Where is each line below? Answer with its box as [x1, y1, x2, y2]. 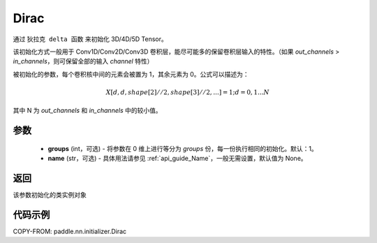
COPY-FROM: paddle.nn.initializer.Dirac [13, 227, 127, 235]
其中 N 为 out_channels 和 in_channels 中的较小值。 [13, 107, 162, 115]
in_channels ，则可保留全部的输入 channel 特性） [13, 57, 154, 65]
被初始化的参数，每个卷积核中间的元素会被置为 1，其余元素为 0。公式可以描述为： [13, 70, 249, 78]
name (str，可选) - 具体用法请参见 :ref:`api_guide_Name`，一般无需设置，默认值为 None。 [47, 154, 307, 163]
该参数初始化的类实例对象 [13, 191, 87, 198]
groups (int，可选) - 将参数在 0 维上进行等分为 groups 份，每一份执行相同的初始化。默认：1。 [47, 144, 318, 152]
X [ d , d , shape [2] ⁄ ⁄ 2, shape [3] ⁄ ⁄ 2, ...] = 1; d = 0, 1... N [105, 88, 269, 96]
